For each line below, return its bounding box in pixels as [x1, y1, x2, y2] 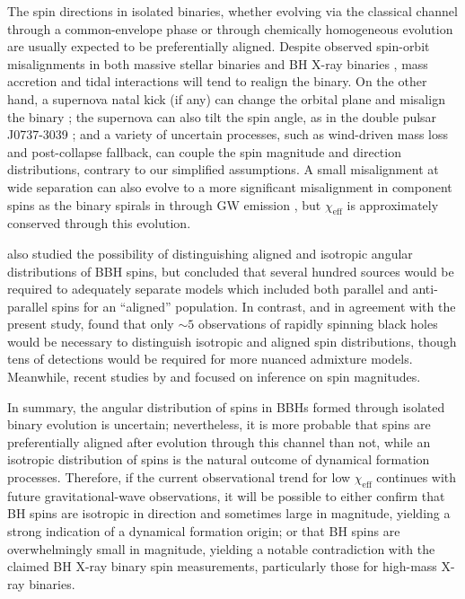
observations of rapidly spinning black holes [197, 314, 438, 333]
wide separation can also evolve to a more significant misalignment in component [7, 177, 452, 196]
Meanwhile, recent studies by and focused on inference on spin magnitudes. [7, 367, 421, 386]
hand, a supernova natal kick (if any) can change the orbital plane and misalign [7, 89, 445, 108]
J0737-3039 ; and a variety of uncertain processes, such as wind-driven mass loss [7, 125, 449, 144]
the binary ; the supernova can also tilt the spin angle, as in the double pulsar [7, 107, 437, 126]
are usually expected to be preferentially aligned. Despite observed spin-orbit [7, 37, 430, 56]
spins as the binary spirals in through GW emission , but [7, 195, 321, 214]
